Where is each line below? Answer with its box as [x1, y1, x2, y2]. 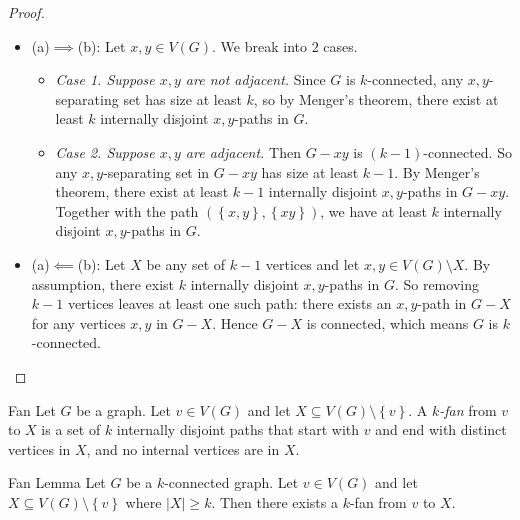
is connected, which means [306, 312, 469, 333]
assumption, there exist [31, 273, 175, 294]
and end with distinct [375, 419, 507, 440]
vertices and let [265, 253, 360, 274]
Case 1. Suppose [55, 69, 155, 90]
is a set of [41, 419, 101, 440]
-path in [417, 293, 467, 314]
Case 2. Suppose [55, 141, 155, 162]
